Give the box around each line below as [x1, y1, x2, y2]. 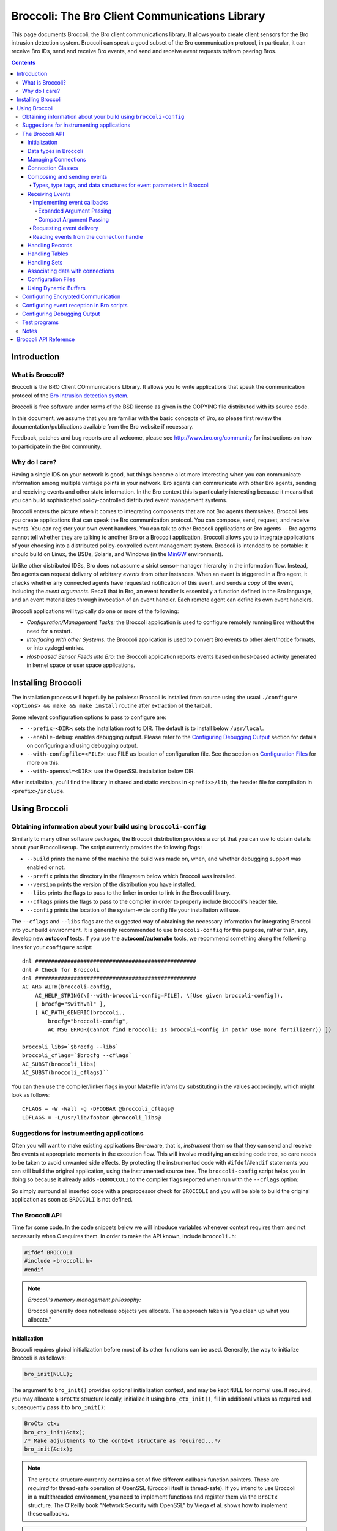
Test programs [22, 318, 59, 326]
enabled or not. [26, 863, 65, 871]
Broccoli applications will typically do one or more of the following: [11, 607, 179, 615]
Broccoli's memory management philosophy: [28, 1296, 141, 1303]
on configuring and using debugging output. [26, 742, 138, 749]
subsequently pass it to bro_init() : [11, 1404, 106, 1411]
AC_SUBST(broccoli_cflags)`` [22, 1069, 109, 1076]
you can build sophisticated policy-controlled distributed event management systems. [11, 497, 228, 504]
